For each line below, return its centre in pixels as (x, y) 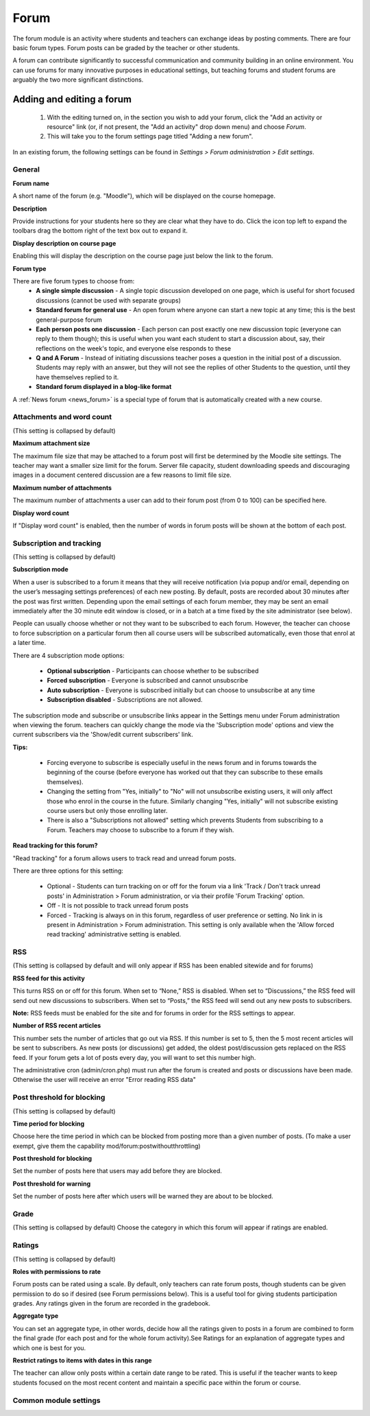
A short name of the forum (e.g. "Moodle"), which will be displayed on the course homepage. (144, 196)
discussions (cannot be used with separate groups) (109, 300)
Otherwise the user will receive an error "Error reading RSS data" (104, 1080)
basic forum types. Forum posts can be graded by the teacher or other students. (126, 47)
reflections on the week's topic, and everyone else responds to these (134, 348)
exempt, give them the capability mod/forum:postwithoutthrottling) (107, 1146)
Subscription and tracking (57, 543)
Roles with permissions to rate (57, 1271)
